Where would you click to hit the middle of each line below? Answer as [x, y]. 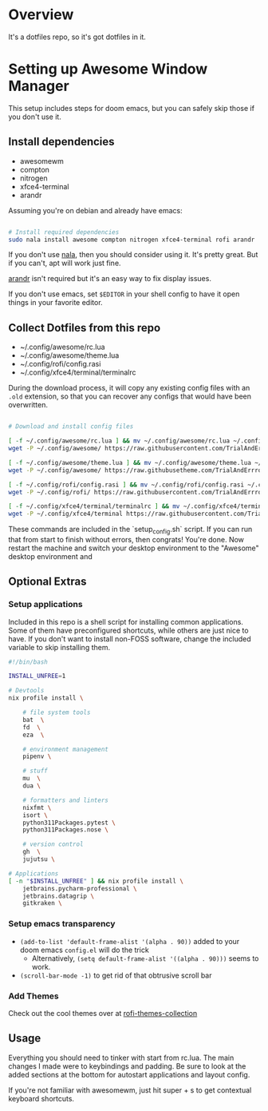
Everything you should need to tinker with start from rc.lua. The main [121, 1057]
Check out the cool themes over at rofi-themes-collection [103, 1013]
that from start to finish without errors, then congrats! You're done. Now [126, 539]
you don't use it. [35, 117]
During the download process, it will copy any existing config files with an [129, 388]
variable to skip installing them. [59, 647]
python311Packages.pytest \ [69, 823]
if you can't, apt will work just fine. [65, 263]
